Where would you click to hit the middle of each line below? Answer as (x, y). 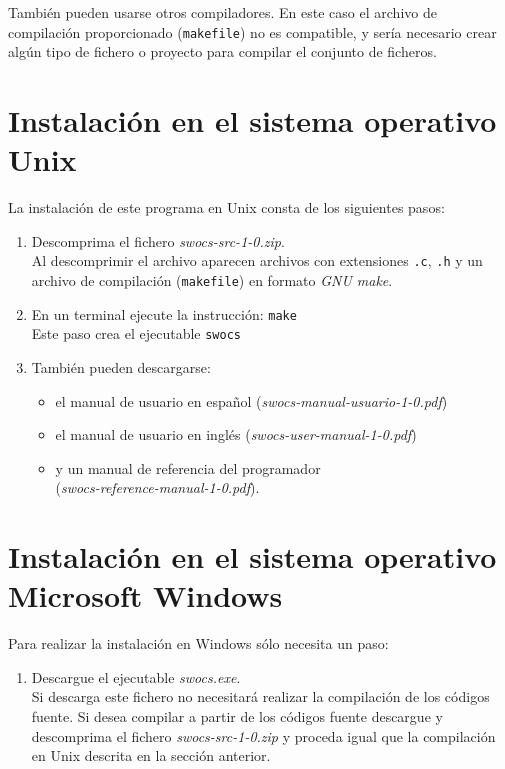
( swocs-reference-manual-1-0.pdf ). (157, 487)
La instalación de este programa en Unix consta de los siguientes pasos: (226, 207)
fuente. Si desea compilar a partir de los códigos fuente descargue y (237, 716)
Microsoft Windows (145, 595)
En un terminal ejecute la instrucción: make (164, 313)
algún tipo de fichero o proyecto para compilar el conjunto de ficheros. (222, 51)
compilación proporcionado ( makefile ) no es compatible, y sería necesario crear (252, 31)
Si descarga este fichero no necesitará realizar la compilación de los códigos (260, 696)
